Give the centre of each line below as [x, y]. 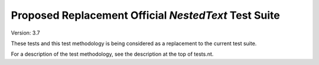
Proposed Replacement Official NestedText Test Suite [145, 15]
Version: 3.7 [25, 33]
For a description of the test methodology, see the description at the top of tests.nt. [112, 54]
